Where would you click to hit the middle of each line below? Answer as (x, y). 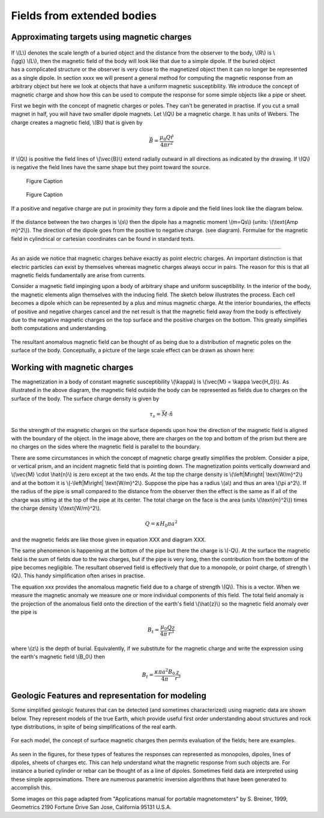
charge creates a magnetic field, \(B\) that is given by (77, 122)
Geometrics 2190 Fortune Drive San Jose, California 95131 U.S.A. (91, 807)
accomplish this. (31, 788)
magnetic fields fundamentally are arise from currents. (79, 275)
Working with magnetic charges (72, 367)
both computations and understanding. (59, 328)
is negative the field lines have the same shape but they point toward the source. (111, 167)
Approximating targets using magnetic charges (101, 37)
